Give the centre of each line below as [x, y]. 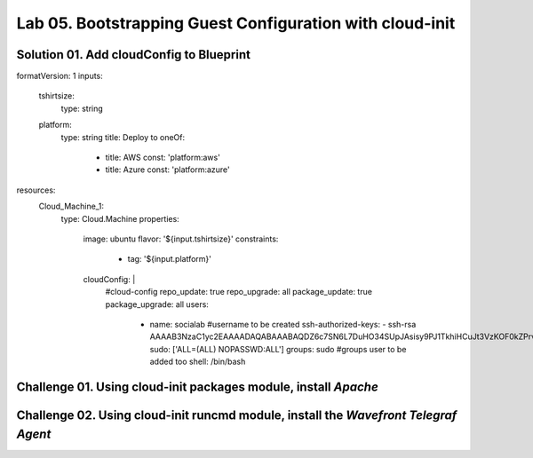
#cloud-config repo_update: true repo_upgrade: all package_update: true [239, 292]
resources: [36, 190]
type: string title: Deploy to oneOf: [123, 137]
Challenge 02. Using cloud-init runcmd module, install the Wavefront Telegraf [237, 415]
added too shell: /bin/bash [198, 362]
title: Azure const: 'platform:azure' [167, 170]
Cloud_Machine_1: [71, 206]
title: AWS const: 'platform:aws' [163, 158]
